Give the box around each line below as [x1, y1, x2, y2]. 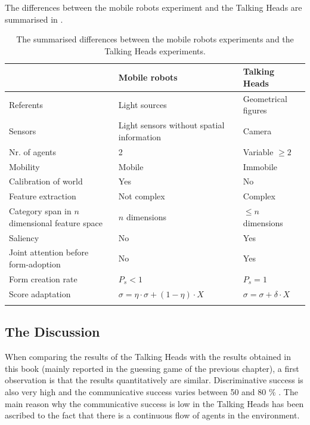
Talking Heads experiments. [104, 44, 206, 57]
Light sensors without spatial [118, 119, 225, 131]
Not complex [118, 190, 165, 202]
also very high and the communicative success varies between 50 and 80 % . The [5, 385, 298, 398]
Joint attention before [9, 246, 89, 258]
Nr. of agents [9, 145, 57, 158]
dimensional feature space [9, 216, 103, 229]
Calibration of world [9, 175, 83, 187]
